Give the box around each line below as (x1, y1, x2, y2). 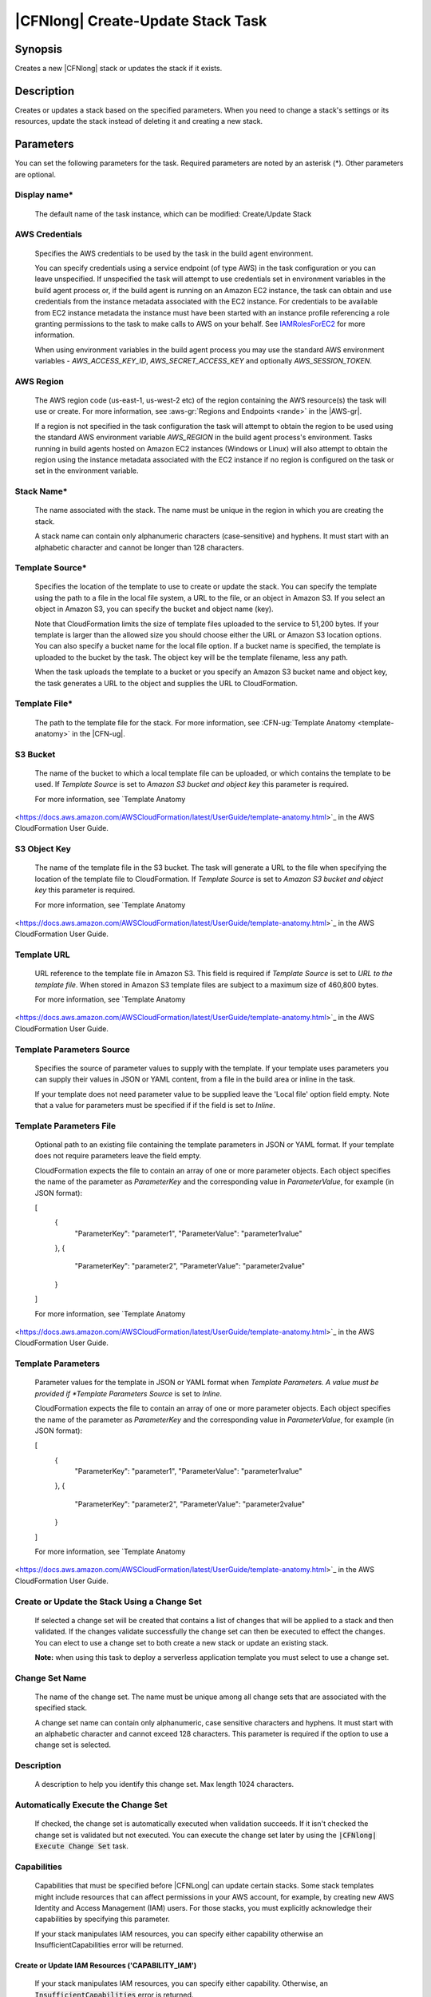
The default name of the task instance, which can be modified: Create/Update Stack (34, 208, 312, 219)
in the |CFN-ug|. (72, 729, 125, 738)
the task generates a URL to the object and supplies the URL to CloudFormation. (34, 678, 299, 688)
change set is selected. (34, 1740, 112, 1749)
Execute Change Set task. (34, 1841, 129, 1851)
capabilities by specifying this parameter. (34, 1914, 171, 1924)
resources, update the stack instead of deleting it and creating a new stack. (14, 117, 263, 126)
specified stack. (34, 1703, 88, 1713)
